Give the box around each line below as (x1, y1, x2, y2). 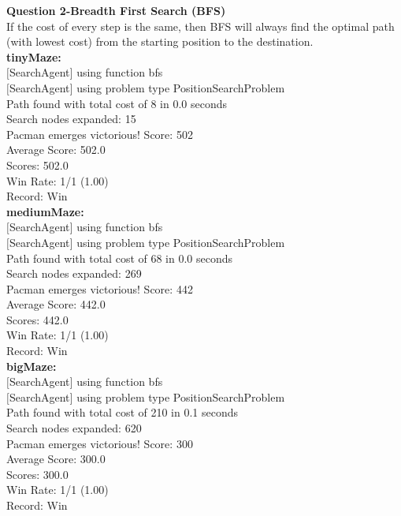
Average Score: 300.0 (6, 451, 106, 467)
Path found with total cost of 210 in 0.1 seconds (6, 404, 239, 421)
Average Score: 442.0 (6, 296, 106, 312)
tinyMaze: (6, 48, 61, 65)
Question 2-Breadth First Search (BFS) (6, 2, 226, 18)
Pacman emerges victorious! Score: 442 (6, 280, 193, 297)
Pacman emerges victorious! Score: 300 (6, 435, 193, 451)
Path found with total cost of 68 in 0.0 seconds (6, 249, 233, 266)
